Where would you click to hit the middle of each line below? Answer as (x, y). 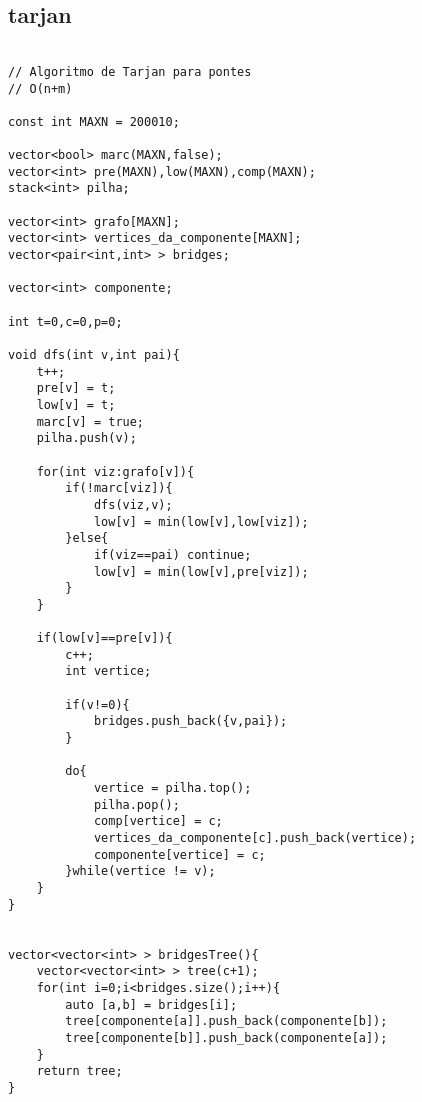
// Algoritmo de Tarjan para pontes (130, 71)
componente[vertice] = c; (179, 854)
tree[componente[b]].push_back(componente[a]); (226, 1037)
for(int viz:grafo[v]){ (115, 471)
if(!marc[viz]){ (119, 488)
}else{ (87, 538)
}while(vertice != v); (140, 871)
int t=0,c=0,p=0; (65, 321)
